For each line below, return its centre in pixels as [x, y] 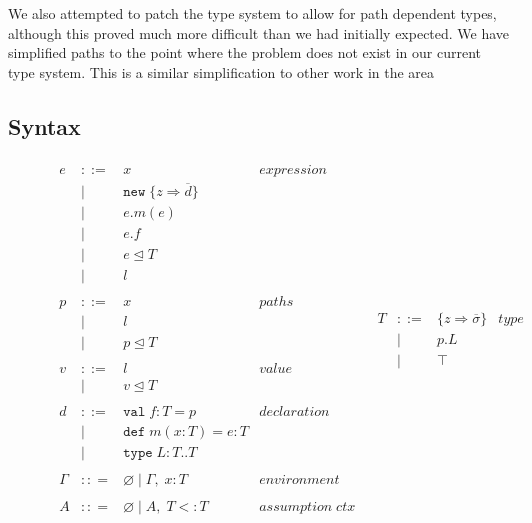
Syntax [44, 125]
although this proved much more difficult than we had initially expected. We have [259, 32]
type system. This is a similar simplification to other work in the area [221, 71]
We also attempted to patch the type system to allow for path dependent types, [252, 13]
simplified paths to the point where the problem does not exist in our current [245, 52]
